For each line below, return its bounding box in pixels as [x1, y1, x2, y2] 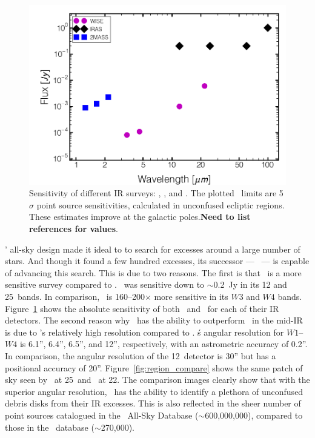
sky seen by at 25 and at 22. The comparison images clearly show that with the [5, 373, 310, 386]
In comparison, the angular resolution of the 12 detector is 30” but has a [5, 349, 276, 362]
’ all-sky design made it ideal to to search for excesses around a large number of [5, 242, 300, 255]
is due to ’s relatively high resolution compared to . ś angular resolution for [5, 325, 284, 338]
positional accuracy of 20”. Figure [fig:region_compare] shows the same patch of [5, 361, 303, 374]
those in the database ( [5, 420, 94, 433]
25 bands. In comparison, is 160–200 [5, 290, 145, 302]
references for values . [29, 222, 118, 235]
